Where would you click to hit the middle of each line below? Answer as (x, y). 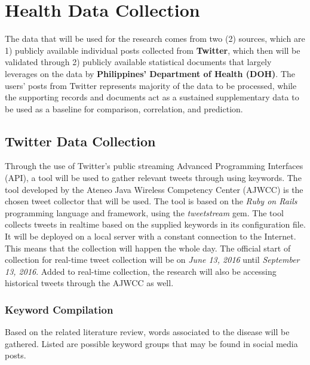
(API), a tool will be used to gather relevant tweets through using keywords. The (153, 178)
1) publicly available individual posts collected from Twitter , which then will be (153, 50)
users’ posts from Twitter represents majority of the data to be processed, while (151, 85)
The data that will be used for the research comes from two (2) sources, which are (155, 39)
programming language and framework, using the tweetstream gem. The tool (144, 212)
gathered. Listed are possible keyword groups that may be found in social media (151, 343)
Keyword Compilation (59, 309)
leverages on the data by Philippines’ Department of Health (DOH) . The (150, 73)
